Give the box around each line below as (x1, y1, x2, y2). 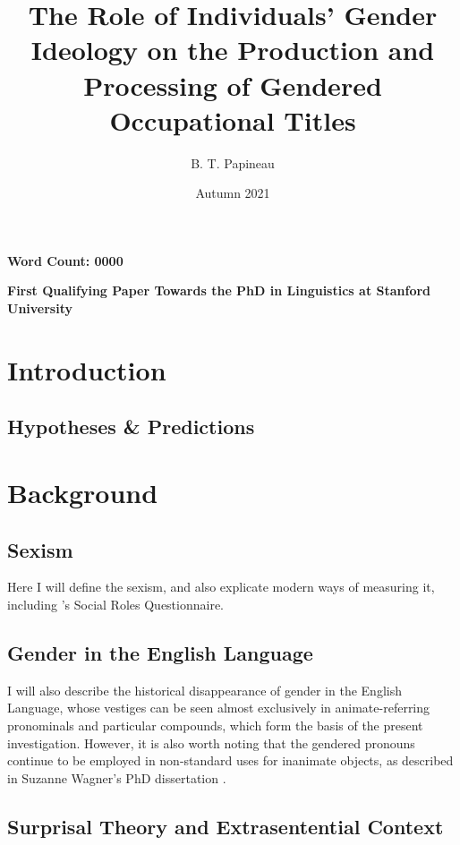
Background (7, 474, 158, 510)
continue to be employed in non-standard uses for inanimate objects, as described (7, 751, 454, 770)
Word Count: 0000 (7, 251, 124, 269)
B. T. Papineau (191, 153, 275, 172)
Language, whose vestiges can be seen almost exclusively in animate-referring (7, 698, 430, 717)
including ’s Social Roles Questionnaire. (7, 594, 225, 613)
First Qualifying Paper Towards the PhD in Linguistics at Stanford (7, 281, 431, 300)
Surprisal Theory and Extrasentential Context (7, 812, 444, 840)
